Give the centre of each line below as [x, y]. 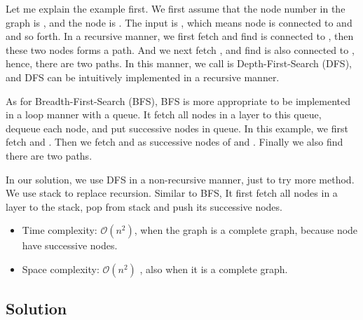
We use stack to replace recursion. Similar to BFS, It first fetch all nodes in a [172, 193]
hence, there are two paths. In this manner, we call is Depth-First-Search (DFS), [179, 63]
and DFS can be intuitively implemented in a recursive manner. [143, 77]
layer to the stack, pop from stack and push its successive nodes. [144, 206]
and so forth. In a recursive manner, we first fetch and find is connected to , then [180, 36]
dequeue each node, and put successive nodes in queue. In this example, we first [177, 128]
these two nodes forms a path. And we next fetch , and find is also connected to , [180, 49]
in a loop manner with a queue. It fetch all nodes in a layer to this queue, [164, 114]
